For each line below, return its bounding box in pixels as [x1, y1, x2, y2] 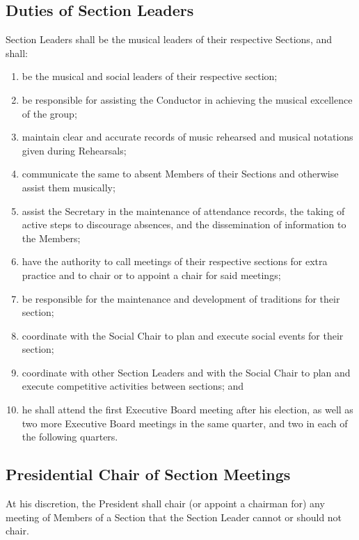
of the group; [22, 106, 77, 120]
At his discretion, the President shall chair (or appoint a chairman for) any [6, 496, 325, 511]
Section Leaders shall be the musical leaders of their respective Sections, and [6, 32, 332, 47]
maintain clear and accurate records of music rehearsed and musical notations [22, 129, 353, 144]
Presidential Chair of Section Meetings [6, 463, 291, 485]
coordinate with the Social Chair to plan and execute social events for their [22, 328, 344, 342]
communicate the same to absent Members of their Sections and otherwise [22, 166, 339, 181]
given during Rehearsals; [22, 143, 127, 157]
